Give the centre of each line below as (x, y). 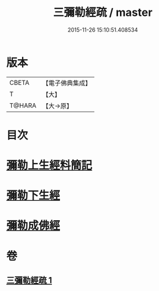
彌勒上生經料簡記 (50, 166)
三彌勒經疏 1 (29, 280)
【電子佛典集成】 (67, 83)
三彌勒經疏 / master (103, 13)
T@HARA (23, 106)
